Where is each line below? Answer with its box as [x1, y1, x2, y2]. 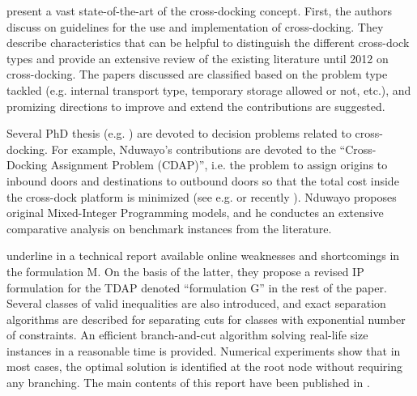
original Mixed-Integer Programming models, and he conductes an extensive [6, 204, 384, 221]
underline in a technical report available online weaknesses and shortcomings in [6, 247, 400, 264]
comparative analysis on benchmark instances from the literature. [6, 219, 332, 236]
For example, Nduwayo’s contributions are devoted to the [51, 140, 336, 157]
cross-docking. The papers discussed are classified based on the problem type [6, 66, 388, 83]
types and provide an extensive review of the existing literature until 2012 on [6, 49, 389, 66]
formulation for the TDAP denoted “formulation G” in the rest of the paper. [6, 279, 387, 296]
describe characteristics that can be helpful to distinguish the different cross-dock [6, 34, 410, 51]
